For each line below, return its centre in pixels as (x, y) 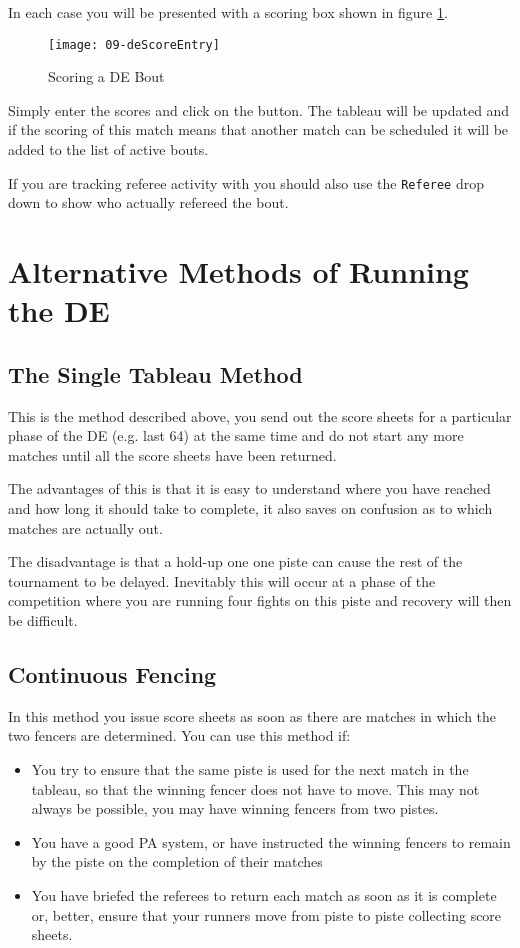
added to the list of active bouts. (108, 149)
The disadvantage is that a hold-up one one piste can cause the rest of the (235, 561)
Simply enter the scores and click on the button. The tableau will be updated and (259, 109)
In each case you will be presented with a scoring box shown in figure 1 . (228, 12)
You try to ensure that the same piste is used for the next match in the (250, 768)
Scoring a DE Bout (106, 76)
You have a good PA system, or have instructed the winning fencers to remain (271, 841)
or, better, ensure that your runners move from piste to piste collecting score (266, 914)
